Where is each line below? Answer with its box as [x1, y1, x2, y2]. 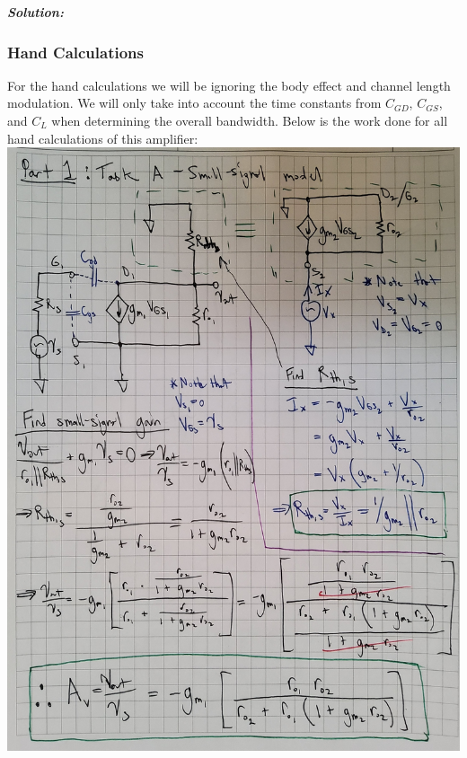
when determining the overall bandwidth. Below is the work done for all [51, 111, 448, 129]
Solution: [7, 3, 64, 21]
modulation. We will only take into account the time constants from [7, 93, 382, 112]
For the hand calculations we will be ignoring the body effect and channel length [7, 75, 451, 94]
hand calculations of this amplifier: [7, 128, 198, 147]
